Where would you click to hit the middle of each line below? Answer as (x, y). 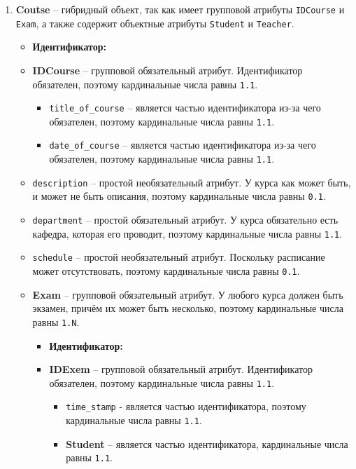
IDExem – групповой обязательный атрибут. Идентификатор (181, 369)
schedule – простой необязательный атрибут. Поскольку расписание (179, 257)
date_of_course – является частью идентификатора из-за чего (183, 145)
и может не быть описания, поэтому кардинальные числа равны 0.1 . (179, 196)
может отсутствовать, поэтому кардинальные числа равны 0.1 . (166, 271)
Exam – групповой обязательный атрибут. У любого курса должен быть (188, 294)
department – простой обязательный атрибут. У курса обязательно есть (185, 220)
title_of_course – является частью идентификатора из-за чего (185, 108)
